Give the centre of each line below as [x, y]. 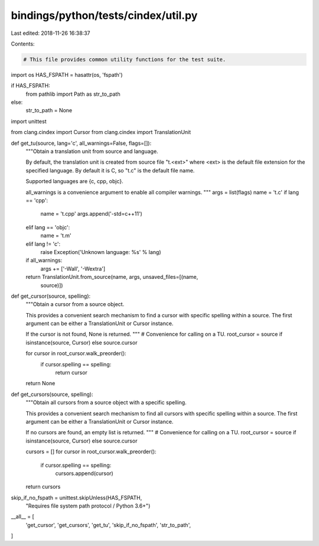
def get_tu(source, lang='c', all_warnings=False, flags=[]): [81, 143]
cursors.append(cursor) [84, 473]
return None [40, 383]
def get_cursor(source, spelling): [51, 296]
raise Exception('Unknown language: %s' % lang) [101, 252]
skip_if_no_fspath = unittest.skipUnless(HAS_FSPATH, [77, 498]
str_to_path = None [49, 110]
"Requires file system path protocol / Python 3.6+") [88, 506]
